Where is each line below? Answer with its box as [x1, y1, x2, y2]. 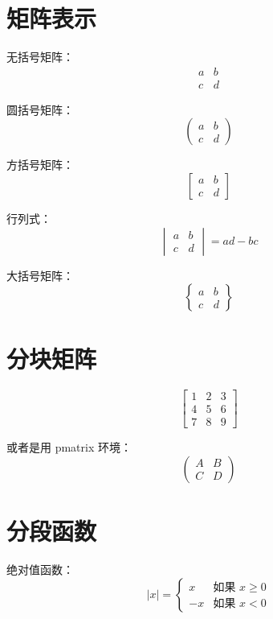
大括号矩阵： [6, 266, 74, 283]
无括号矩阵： [6, 48, 74, 65]
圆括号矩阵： [6, 101, 74, 118]
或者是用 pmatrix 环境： [6, 439, 132, 456]
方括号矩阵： [6, 156, 74, 173]
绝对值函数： [6, 561, 74, 578]
